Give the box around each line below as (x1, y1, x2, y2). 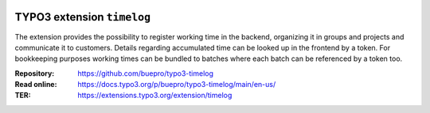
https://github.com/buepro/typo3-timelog (77, 68, 214, 78)
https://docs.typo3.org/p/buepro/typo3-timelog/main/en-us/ (77, 80, 276, 89)
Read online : (14, 80, 57, 89)
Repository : (14, 68, 55, 78)
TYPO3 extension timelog (14, 10, 151, 24)
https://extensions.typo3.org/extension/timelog (77, 91, 233, 100)
